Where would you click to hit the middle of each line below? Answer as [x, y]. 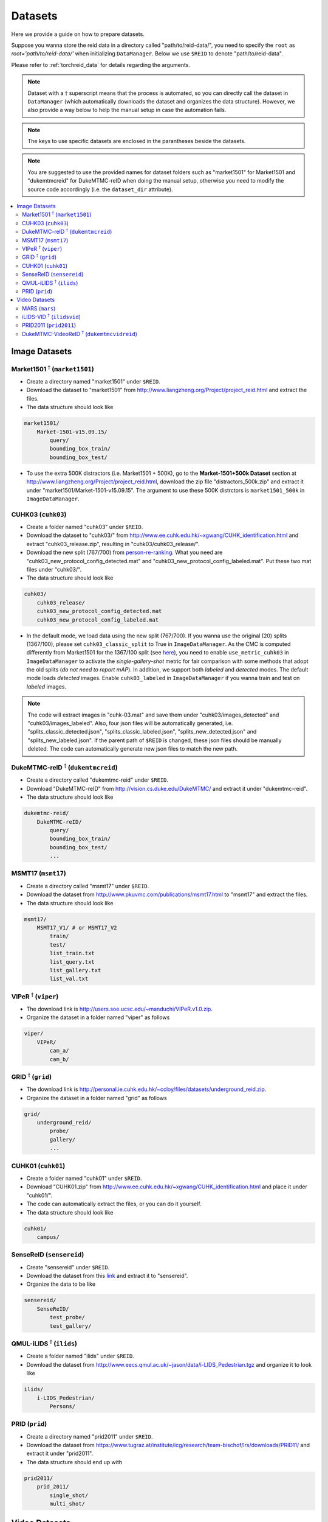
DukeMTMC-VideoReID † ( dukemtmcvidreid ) [80, 333]
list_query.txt [72, 962]
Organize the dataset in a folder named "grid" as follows [97, 1098]
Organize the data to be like [61, 1284]
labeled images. [46, 686]
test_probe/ [67, 1317]
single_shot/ [69, 1495]
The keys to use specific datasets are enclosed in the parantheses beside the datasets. [137, 141]
